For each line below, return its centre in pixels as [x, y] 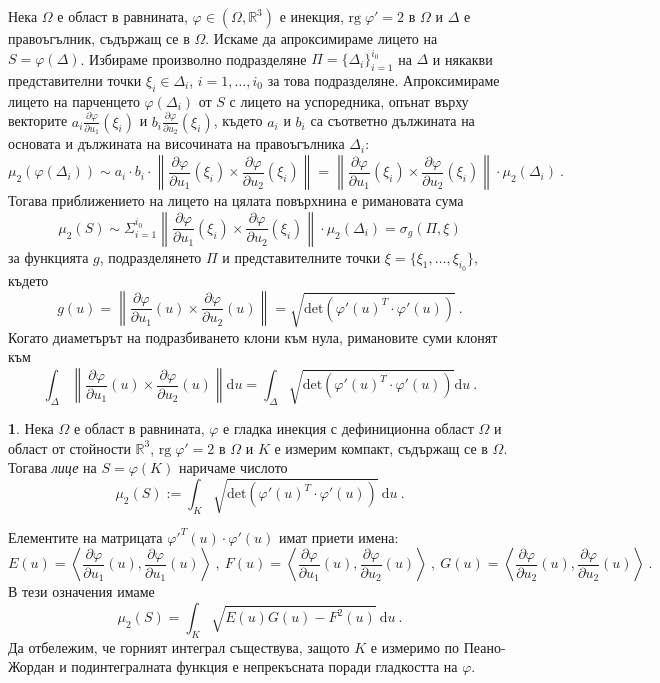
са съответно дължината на [392, 120]
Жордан [31, 666]
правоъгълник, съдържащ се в [99, 38]
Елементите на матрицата [85, 536]
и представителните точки [301, 256]
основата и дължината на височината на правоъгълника [176, 143]
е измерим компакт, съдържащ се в [381, 447]
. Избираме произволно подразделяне [193, 58]
